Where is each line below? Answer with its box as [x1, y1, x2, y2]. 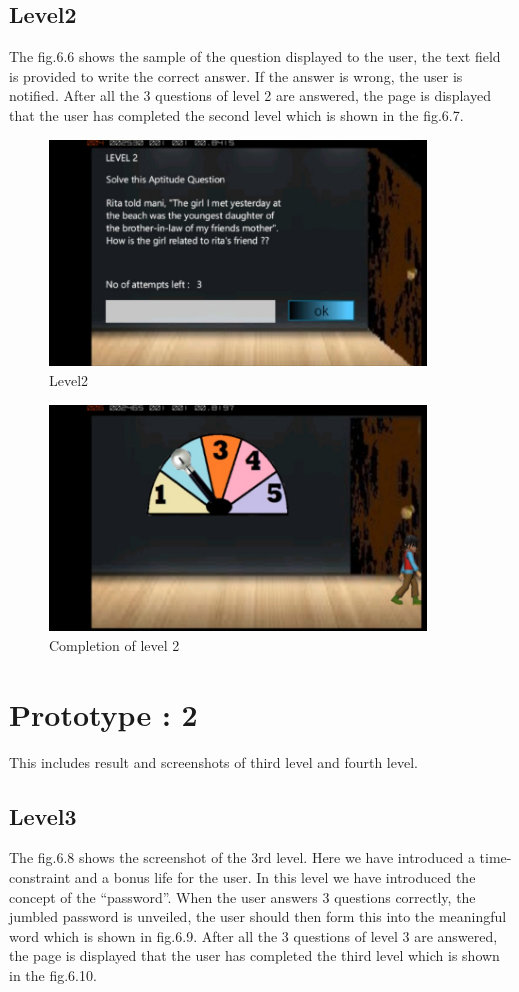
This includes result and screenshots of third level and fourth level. [9, 751, 418, 772]
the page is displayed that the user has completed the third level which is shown [9, 945, 500, 966]
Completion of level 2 [49, 634, 180, 655]
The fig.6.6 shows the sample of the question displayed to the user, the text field [9, 46, 501, 67]
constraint [9, 867, 71, 887]
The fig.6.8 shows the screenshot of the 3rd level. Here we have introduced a [9, 847, 475, 868]
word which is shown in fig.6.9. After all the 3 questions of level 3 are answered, [9, 925, 498, 946]
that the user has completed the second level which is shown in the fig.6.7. [9, 104, 464, 125]
